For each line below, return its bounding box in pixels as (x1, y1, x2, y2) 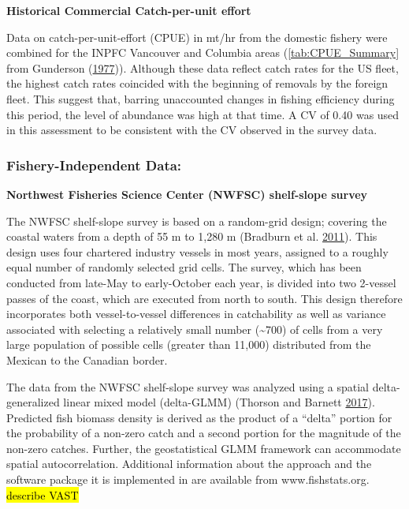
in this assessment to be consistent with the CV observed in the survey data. (6, 122, 377, 138)
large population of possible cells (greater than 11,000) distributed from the (6, 336, 371, 353)
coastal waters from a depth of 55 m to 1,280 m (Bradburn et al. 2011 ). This (6, 228, 377, 245)
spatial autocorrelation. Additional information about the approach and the (6, 455, 372, 472)
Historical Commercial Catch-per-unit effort (6, 2, 251, 18)
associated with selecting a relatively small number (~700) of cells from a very (6, 320, 383, 337)
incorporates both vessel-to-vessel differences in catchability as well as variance (6, 305, 386, 322)
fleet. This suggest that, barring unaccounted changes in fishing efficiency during (6, 90, 395, 107)
